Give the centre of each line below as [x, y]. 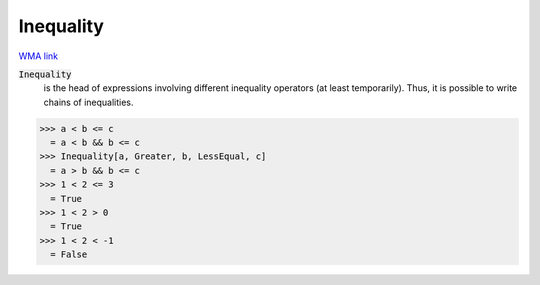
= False [69, 254]
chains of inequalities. [88, 102]
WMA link [38, 56]
